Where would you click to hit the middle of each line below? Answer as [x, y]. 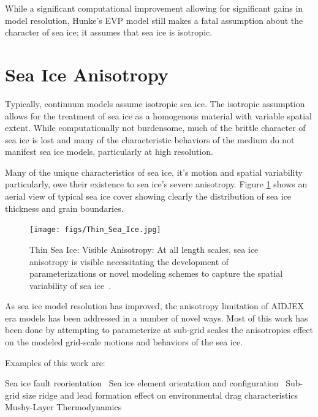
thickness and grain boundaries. [64, 208]
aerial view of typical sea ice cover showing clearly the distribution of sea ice [148, 196]
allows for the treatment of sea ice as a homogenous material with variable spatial [158, 115]
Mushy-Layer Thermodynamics [63, 407]
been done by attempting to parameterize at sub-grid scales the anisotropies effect [159, 330]
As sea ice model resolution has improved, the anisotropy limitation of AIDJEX [154, 306]
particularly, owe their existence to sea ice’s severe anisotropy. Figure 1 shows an [156, 184]
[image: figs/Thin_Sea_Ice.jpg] [95, 230]
